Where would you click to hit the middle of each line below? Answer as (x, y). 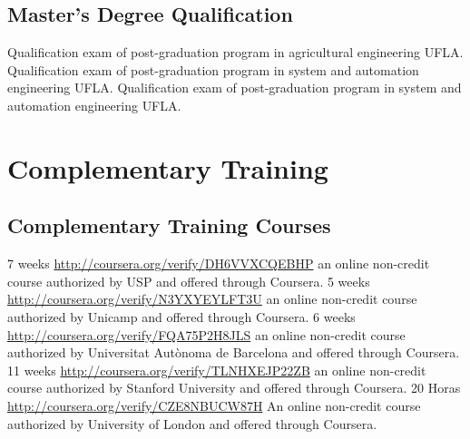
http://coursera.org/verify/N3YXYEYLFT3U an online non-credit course (212, 299)
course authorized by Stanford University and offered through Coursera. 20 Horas (234, 388)
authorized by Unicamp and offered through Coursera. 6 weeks (181, 316)
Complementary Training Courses (169, 225)
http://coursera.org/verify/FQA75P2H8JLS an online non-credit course (206, 334)
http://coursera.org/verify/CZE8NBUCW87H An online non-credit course (214, 405)
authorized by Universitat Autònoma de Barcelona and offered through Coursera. (234, 352)
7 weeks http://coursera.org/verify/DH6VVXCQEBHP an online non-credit (219, 263)
